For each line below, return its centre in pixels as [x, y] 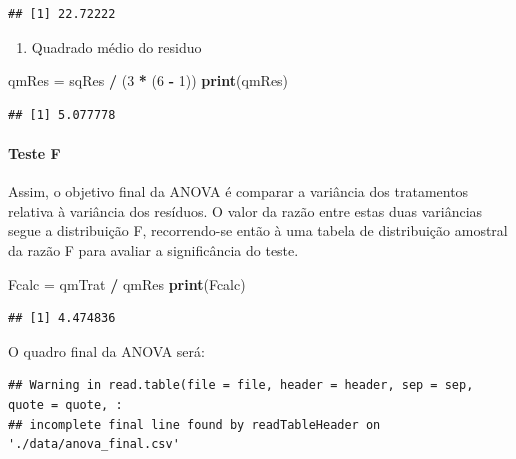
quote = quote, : [65, 404]
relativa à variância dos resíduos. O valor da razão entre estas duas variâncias [245, 210]
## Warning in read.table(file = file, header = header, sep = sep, [241, 385]
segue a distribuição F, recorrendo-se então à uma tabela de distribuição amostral [258, 230]
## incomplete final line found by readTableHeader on [194, 424]
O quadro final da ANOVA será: [106, 350]
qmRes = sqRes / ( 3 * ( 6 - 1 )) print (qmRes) [148, 80]
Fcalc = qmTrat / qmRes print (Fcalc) [127, 283]
